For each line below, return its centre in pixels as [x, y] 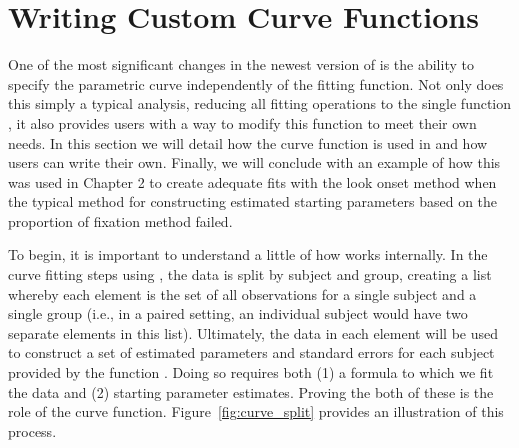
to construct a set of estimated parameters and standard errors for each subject [251, 352]
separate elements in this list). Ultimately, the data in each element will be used [253, 332]
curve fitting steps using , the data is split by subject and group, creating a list [250, 274]
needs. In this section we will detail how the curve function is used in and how [248, 142]
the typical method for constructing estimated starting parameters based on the [253, 201]
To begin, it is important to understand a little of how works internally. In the [248, 254]
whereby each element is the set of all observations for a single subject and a [242, 293]
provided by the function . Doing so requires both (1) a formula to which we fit [251, 372]
